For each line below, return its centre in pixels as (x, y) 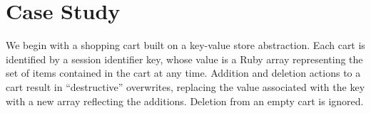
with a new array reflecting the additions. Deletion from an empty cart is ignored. (185, 101)
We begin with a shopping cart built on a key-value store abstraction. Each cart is (185, 45)
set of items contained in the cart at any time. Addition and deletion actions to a (183, 73)
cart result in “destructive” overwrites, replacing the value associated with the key (185, 86)
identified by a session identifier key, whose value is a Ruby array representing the (184, 59)
